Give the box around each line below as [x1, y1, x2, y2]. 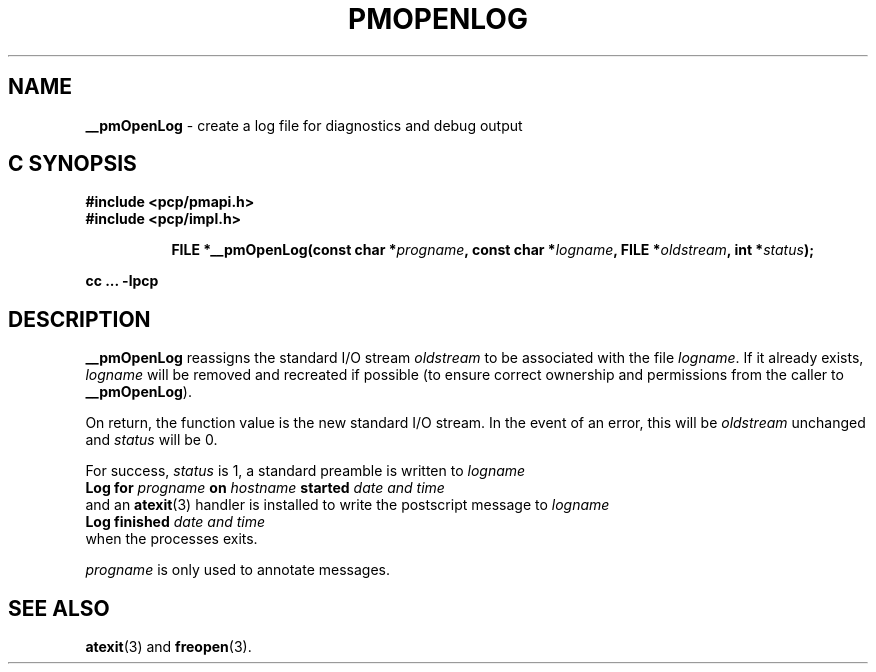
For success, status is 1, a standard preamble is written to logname [85, 462, 526, 480]
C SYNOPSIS [8, 151, 137, 177]
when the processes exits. [85, 530, 258, 548]
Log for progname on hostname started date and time [85, 479, 445, 497]
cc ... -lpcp [85, 272, 159, 290]
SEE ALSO [8, 595, 110, 621]
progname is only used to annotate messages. [85, 561, 390, 579]
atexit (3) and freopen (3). [85, 638, 252, 656]
